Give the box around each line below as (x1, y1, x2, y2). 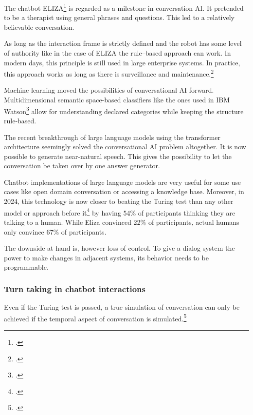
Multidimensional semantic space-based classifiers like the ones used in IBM (4, 95, 230, 105)
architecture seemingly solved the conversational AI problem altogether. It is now (4, 141, 246, 152)
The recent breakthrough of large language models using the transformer (4, 132, 221, 142)
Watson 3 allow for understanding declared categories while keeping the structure (4, 104, 244, 116)
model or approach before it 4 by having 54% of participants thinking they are (4, 206, 235, 217)
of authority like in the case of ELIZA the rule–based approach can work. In (4, 48, 231, 58)
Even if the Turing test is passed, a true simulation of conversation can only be (4, 302, 240, 312)
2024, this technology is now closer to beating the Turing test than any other (4, 196, 234, 206)
